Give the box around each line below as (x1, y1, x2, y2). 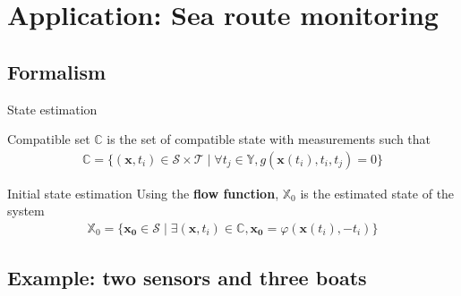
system (7, 201, 45, 220)
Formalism (7, 57, 107, 85)
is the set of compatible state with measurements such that (107, 130, 431, 148)
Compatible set (7, 130, 90, 148)
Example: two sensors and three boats (7, 264, 367, 292)
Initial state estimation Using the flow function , (7, 183, 279, 202)
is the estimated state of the (300, 183, 455, 202)
